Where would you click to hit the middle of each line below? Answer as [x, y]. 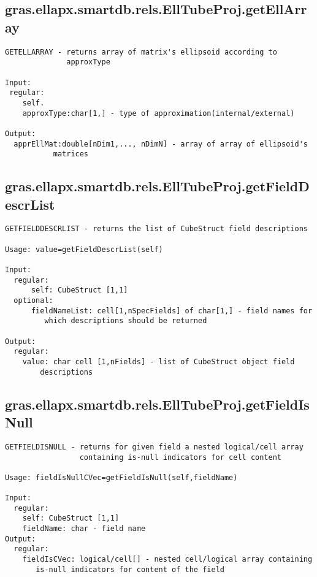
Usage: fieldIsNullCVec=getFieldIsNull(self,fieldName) [121, 477]
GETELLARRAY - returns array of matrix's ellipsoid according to [141, 52]
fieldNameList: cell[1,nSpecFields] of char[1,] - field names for [172, 311]
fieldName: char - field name [84, 529]
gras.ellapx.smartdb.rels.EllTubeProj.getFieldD [157, 186]
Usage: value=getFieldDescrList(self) [84, 249]
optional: [33, 300]
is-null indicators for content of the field [130, 569]
